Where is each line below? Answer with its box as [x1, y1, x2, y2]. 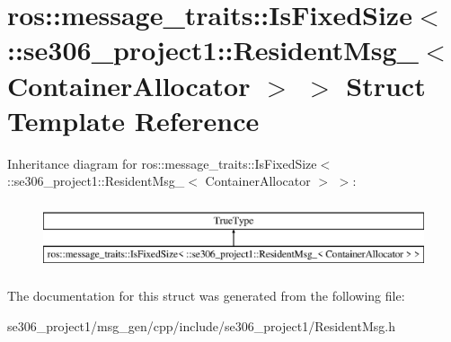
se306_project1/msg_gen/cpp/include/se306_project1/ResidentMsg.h [7, 316, 395, 335]
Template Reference [7, 101, 260, 138]
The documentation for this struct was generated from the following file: [7, 286, 405, 305]
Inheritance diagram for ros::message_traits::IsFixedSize [7, 153, 317, 172]
